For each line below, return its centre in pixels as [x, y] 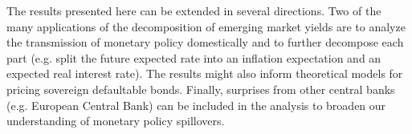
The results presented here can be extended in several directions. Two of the [194, 10]
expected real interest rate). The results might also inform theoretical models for [205, 73]
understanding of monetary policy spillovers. [116, 121]
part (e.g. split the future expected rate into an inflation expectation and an [194, 57]
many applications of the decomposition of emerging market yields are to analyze [206, 26]
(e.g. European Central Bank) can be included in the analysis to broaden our [196, 105]
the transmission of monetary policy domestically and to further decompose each [205, 42]
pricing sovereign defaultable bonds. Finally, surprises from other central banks [201, 89]
